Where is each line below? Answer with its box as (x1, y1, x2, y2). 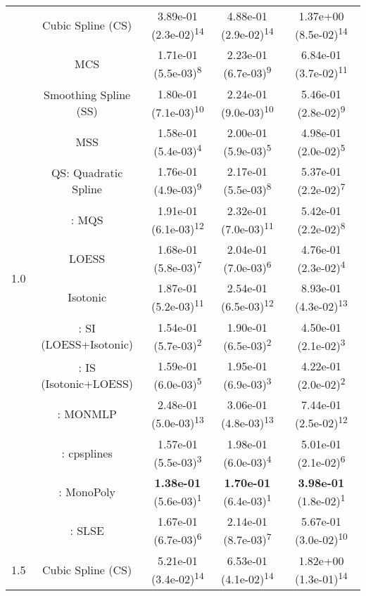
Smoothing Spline (44, 86, 131, 103)
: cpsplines (61, 444, 113, 461)
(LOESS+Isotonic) (41, 336, 134, 353)
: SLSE (70, 522, 104, 539)
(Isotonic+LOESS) (41, 375, 134, 391)
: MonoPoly (58, 484, 115, 500)
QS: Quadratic (51, 164, 123, 181)
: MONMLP (57, 406, 117, 422)
